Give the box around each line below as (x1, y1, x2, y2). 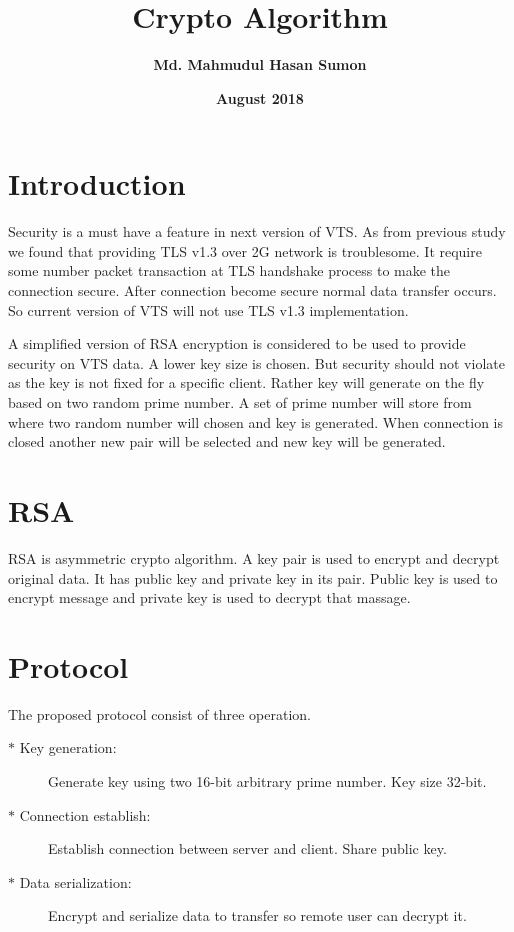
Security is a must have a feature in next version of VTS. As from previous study (8, 221, 506, 242)
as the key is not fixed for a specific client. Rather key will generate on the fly (8, 372, 485, 393)
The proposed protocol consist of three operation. (8, 703, 311, 724)
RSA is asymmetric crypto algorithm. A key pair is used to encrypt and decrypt (8, 547, 500, 568)
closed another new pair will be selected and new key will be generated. (8, 431, 446, 452)
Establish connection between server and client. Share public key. (48, 838, 447, 859)
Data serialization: (19, 871, 132, 892)
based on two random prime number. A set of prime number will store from (8, 392, 472, 412)
